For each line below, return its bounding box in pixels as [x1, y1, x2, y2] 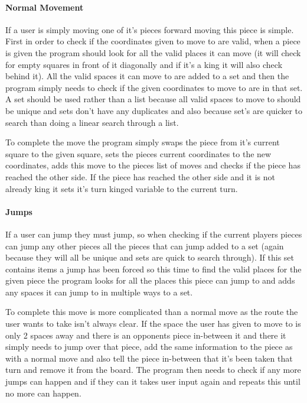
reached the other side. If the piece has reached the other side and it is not [5, 170, 275, 183]
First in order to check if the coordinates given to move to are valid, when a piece [5, 35, 301, 47]
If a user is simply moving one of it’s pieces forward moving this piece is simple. [5, 23, 294, 35]
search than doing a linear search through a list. [5, 116, 179, 128]
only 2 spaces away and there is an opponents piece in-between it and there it [5, 329, 286, 341]
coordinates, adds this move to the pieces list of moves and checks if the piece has [5, 159, 301, 171]
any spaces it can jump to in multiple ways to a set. [5, 285, 193, 298]
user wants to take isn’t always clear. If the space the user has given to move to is [5, 317, 301, 330]
